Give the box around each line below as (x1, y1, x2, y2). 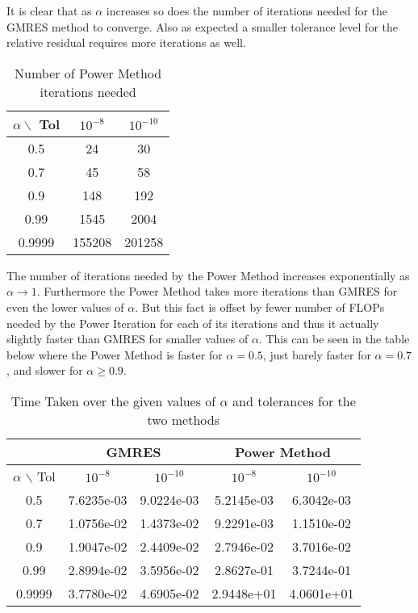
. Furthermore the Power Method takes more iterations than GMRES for (36, 283, 398, 300)
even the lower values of (6, 298, 124, 315)
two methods (147, 409, 219, 429)
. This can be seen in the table (258, 330, 410, 347)
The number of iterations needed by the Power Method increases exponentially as (6, 267, 410, 283)
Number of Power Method (15, 63, 162, 82)
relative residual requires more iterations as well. (6, 34, 246, 51)
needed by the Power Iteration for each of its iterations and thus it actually (6, 314, 379, 331)
